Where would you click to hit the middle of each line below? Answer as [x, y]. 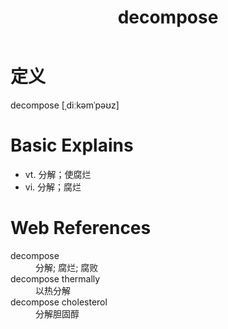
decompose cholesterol [59, 302]
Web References [81, 228]
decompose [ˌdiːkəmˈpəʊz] [65, 105]
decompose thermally [55, 278]
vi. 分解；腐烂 [53, 187]
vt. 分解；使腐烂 [58, 174]
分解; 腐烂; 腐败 [67, 267]
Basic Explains [72, 145]
